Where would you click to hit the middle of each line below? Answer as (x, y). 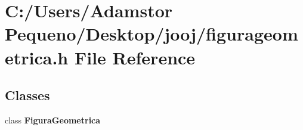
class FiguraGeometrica (53, 120)
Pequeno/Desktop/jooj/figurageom (151, 34)
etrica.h (37, 57)
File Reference (135, 57)
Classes (27, 95)
